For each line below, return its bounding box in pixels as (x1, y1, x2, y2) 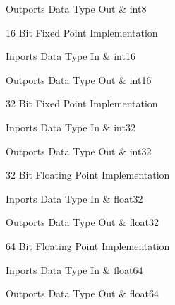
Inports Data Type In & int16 (6, 49, 135, 64)
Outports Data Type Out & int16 (6, 72, 152, 87)
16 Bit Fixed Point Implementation (6, 25, 158, 40)
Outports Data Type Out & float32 (6, 215, 159, 229)
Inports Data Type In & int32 (6, 119, 135, 134)
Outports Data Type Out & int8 (6, 1, 147, 16)
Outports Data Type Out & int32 (6, 143, 152, 158)
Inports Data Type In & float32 (6, 191, 143, 205)
